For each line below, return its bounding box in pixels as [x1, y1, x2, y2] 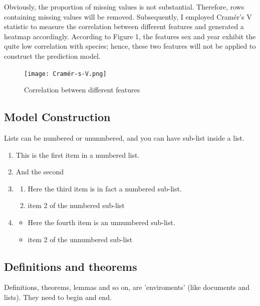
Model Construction [4, 109, 111, 125]
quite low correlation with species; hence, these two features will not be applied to [4, 41, 256, 51]
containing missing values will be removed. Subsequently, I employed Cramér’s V [4, 11, 252, 22]
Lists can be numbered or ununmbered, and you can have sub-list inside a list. [4, 133, 244, 143]
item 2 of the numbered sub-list [28, 200, 125, 211]
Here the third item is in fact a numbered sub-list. [28, 183, 182, 193]
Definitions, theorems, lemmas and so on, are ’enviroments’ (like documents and [4, 282, 249, 292]
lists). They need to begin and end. [4, 291, 112, 302]
